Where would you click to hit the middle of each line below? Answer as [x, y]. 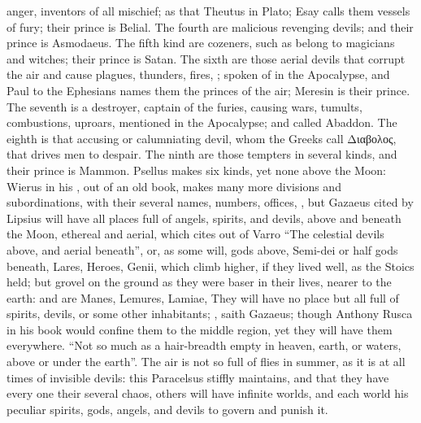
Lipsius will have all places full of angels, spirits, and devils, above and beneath [204, 218]
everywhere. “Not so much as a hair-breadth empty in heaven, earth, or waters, [204, 345]
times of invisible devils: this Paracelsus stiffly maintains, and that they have [198, 377]
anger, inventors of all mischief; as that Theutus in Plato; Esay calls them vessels [208, 11]
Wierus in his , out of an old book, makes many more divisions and [174, 186]
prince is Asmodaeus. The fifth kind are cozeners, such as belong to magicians [201, 43]
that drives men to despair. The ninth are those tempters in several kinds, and [202, 154]
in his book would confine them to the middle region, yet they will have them [200, 329]
